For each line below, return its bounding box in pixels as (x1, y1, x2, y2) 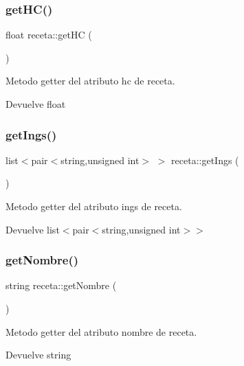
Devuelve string (5, 347, 71, 362)
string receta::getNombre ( (5, 278, 117, 293)
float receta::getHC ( (5, 27, 92, 42)
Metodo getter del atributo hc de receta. (5, 73, 175, 88)
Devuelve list (5, 222, 60, 236)
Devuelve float (5, 97, 66, 111)
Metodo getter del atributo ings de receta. (5, 199, 182, 213)
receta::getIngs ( (171, 152, 239, 167)
